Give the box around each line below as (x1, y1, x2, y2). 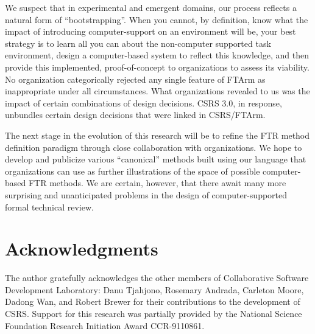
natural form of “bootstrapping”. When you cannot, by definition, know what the (5, 13, 308, 26)
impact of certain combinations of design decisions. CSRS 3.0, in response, (5, 96, 282, 109)
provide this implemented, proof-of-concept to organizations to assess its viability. (5, 60, 310, 73)
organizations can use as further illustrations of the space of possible (5, 164, 260, 177)
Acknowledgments (5, 236, 158, 261)
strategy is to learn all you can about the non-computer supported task (5, 37, 271, 49)
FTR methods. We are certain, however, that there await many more (28, 176, 286, 189)
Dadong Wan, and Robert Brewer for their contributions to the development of (5, 295, 300, 308)
